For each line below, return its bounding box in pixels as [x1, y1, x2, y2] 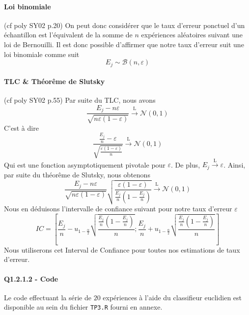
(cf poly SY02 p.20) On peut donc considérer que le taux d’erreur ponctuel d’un [4, 20, 245, 30]
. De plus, [171, 159, 200, 170]
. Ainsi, [223, 159, 246, 170]
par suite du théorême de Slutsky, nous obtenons [4, 169, 150, 179]
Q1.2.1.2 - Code [4, 273, 58, 284]
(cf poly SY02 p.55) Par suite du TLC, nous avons [4, 95, 156, 105]
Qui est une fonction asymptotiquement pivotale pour [4, 159, 166, 170]
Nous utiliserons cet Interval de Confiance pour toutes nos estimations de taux [4, 244, 240, 255]
